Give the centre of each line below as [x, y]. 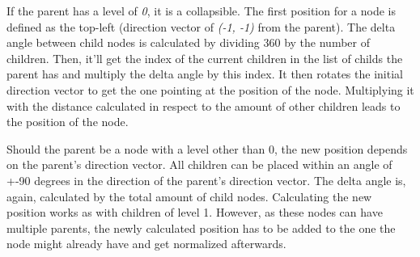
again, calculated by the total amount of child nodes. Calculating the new [189, 196]
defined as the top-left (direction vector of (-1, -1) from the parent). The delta [201, 26]
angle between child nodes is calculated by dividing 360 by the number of [188, 42]
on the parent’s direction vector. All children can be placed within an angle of [199, 164]
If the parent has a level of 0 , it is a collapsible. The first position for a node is [202, 11]
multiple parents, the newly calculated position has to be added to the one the [201, 228]
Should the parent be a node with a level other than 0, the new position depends [207, 148]
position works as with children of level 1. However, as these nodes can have [195, 212]
